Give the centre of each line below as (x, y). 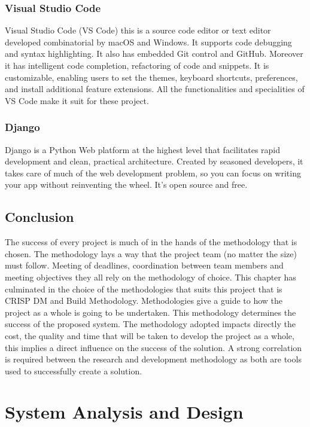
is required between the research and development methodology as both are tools (153, 359)
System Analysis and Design (124, 412)
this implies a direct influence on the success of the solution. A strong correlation (154, 347)
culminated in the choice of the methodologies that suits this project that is (144, 289)
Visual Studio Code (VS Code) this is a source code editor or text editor (138, 30)
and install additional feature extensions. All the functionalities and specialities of (155, 89)
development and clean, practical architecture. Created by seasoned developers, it (154, 161)
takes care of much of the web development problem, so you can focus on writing (153, 173)
